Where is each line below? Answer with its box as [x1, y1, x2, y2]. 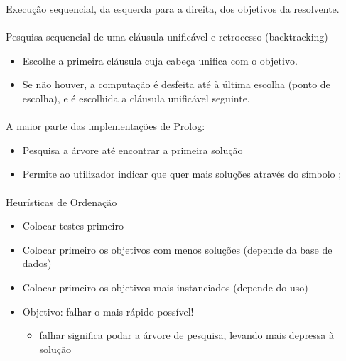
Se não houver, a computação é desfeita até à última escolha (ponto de [22, 77, 330, 92]
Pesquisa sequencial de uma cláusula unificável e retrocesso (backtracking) [6, 29, 328, 44]
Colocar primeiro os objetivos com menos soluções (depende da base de [22, 242, 333, 257]
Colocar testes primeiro [22, 218, 124, 233]
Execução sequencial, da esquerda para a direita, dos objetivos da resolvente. [6, 1, 340, 16]
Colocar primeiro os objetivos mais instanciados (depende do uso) [22, 279, 308, 294]
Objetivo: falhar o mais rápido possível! [22, 303, 194, 318]
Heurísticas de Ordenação [6, 194, 117, 209]
